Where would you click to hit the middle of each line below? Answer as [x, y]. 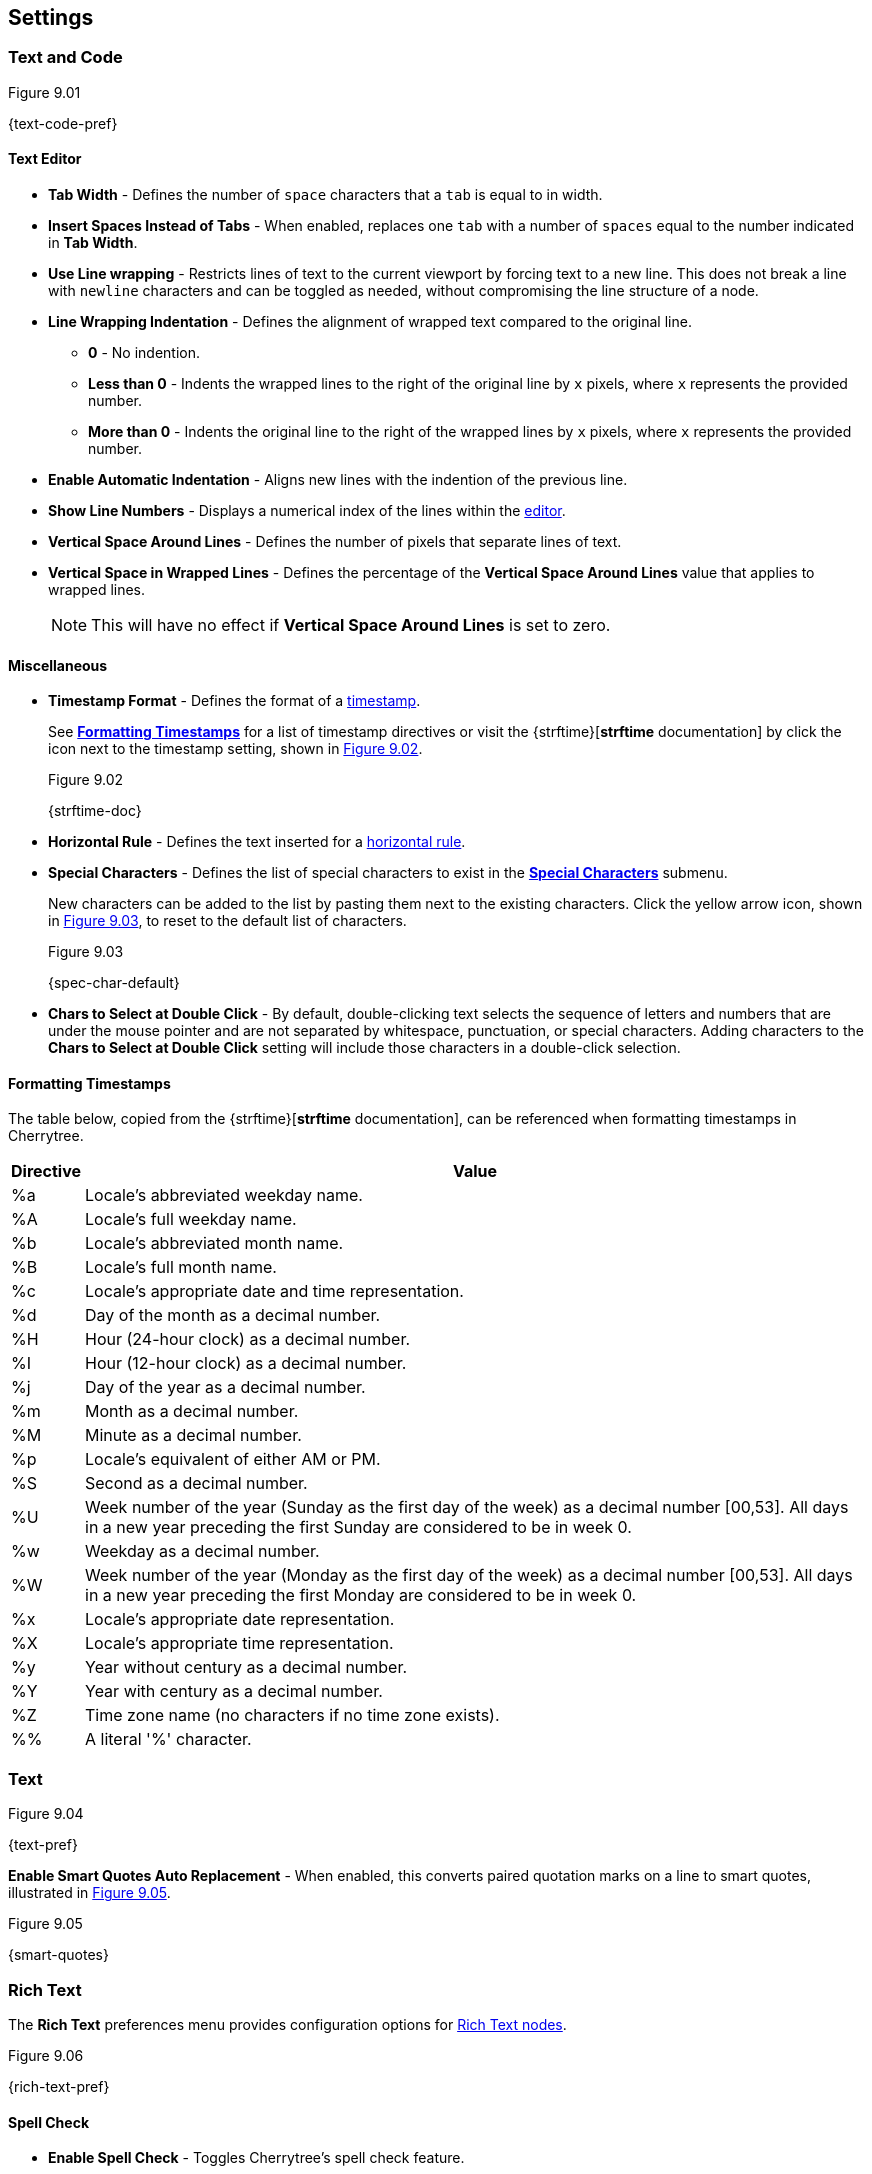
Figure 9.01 [44, 92]
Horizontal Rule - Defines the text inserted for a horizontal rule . [257, 842]
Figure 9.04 [46, 1814]
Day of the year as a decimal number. [225, 1387]
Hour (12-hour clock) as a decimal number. [246, 1363]
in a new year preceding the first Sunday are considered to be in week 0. [358, 1527]
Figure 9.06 [46, 2055]
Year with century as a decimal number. [234, 1691]
